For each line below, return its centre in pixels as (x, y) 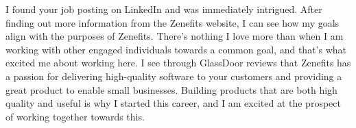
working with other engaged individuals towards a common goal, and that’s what (176, 49)
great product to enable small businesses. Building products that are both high (171, 89)
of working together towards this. (75, 116)
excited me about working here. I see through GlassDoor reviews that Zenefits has (178, 63)
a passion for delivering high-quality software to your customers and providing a (174, 76)
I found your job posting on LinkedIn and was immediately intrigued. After (164, 9)
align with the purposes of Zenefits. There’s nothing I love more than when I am (175, 36)
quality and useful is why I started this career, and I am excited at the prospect (173, 103)
